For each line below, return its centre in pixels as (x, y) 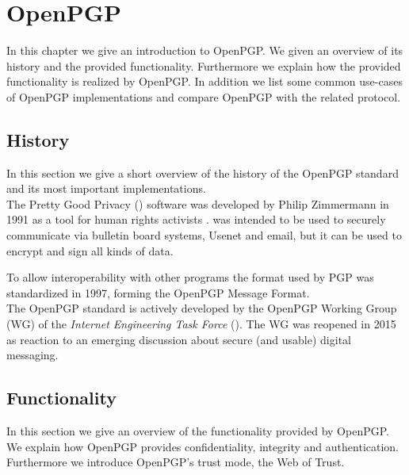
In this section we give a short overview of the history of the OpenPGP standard (203, 172)
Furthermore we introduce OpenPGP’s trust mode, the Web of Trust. (176, 462)
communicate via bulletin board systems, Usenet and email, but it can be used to (204, 235)
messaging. (32, 355)
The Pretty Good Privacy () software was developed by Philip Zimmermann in (198, 203)
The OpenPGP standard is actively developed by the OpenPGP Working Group (202, 308)
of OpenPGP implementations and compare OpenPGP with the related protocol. (204, 96)
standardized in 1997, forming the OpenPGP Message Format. (158, 292)
